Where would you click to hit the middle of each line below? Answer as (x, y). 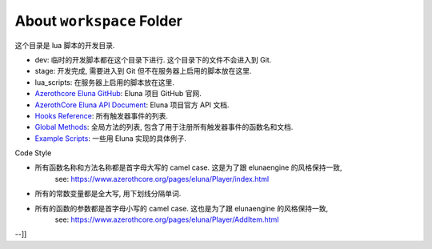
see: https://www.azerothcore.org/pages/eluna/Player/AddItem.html (167, 219)
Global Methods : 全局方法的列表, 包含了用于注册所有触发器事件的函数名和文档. (164, 127)
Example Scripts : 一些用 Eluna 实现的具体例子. (111, 138)
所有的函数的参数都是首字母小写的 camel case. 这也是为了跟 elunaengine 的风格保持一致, (181, 208)
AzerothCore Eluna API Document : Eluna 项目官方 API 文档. (132, 105)
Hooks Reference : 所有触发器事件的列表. (101, 115)
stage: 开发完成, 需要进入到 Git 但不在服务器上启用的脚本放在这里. (143, 71)
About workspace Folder (99, 21)
